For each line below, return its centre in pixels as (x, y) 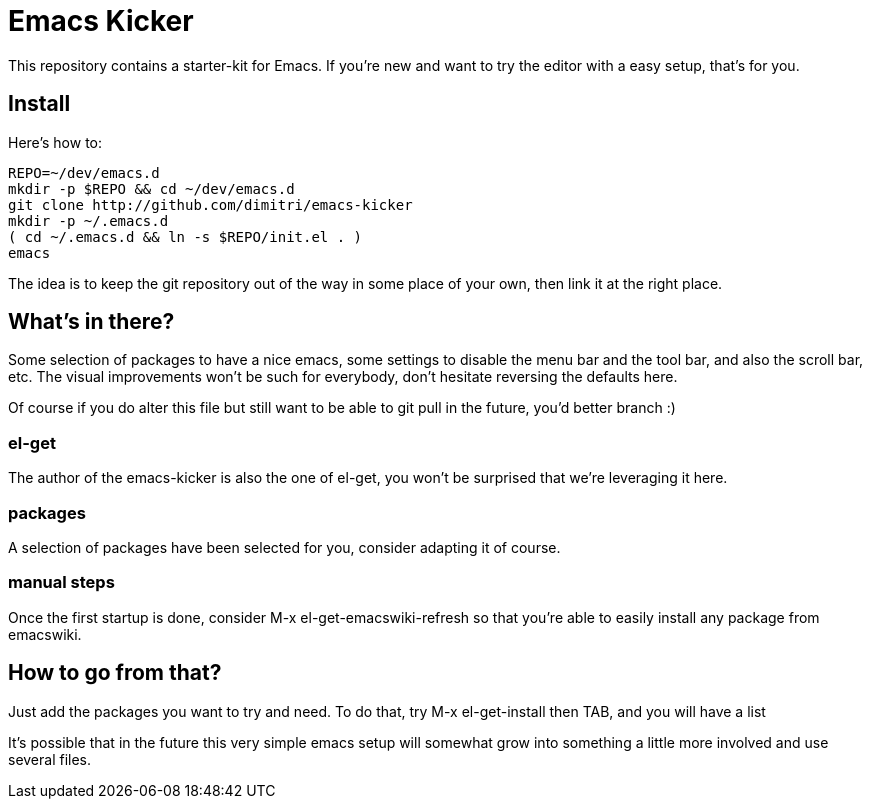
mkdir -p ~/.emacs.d (88, 220)
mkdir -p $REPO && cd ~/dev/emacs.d (151, 188)
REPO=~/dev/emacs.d (84, 172)
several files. (50, 759)
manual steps (61, 582)
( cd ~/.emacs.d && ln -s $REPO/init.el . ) (185, 236)
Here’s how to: (55, 142)
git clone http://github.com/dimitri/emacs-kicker (210, 204)
